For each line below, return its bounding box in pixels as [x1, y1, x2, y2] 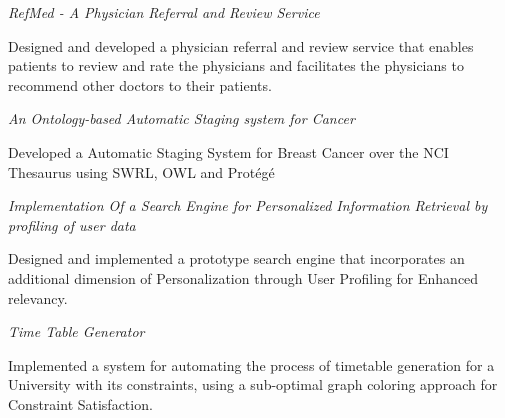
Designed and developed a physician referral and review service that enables [8, 35, 474, 56]
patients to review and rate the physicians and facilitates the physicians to [8, 55, 464, 76]
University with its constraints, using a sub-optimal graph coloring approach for [8, 374, 498, 395]
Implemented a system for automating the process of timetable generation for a [8, 354, 495, 375]
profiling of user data [8, 214, 136, 235]
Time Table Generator [8, 321, 145, 342]
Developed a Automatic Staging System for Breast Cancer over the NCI [8, 141, 449, 162]
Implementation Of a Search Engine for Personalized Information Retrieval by [8, 195, 488, 216]
